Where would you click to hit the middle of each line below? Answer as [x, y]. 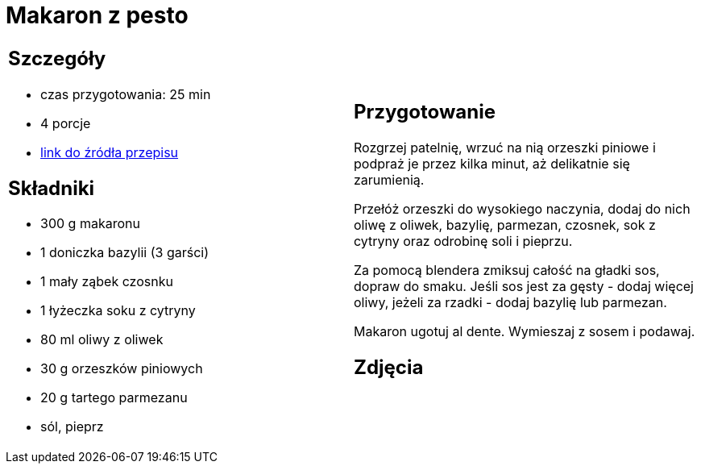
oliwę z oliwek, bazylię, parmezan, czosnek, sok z [505, 225]
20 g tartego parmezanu [114, 398]
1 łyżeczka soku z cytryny [118, 311]
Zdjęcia [389, 367]
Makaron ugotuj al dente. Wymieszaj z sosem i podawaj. [525, 331]
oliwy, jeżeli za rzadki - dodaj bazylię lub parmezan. [510, 302]
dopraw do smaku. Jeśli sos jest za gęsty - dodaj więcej [524, 286]
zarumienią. [389, 179]
